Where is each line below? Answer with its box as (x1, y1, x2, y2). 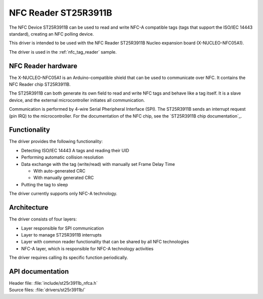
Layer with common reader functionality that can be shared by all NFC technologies (21, 239, 189, 245)
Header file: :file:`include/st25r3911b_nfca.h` (9, 280, 98, 286)
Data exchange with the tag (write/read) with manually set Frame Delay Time (21, 161, 175, 167)
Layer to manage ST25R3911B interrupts (21, 232, 102, 238)
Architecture (9, 203, 49, 212)
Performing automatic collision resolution (21, 154, 104, 160)
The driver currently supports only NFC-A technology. (9, 191, 118, 197)
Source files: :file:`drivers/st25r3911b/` (9, 287, 86, 293)
